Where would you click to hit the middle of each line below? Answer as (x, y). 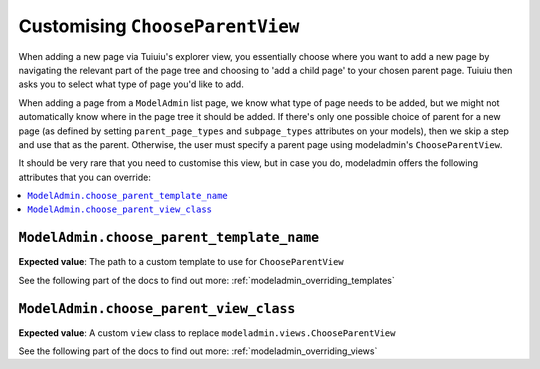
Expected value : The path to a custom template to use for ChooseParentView (181, 262)
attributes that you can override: (85, 177)
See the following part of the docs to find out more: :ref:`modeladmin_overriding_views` (198, 351)
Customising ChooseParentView (159, 26)
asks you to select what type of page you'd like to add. (131, 84)
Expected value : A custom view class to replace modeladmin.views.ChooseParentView (207, 332)
